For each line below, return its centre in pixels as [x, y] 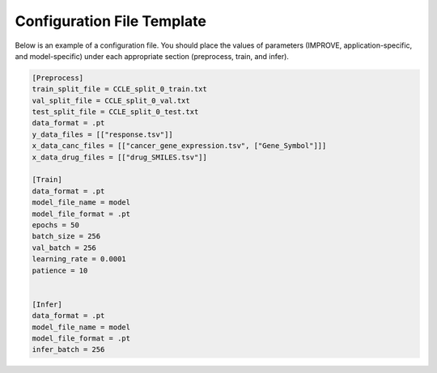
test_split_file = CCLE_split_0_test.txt [115, 112]
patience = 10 [60, 270]
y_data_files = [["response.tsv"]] [102, 134]
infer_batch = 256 [68, 350]
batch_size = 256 [66, 236]
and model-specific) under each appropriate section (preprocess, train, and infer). [152, 56]
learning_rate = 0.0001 [79, 259]
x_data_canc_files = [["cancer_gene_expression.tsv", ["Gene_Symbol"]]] [179, 146]
